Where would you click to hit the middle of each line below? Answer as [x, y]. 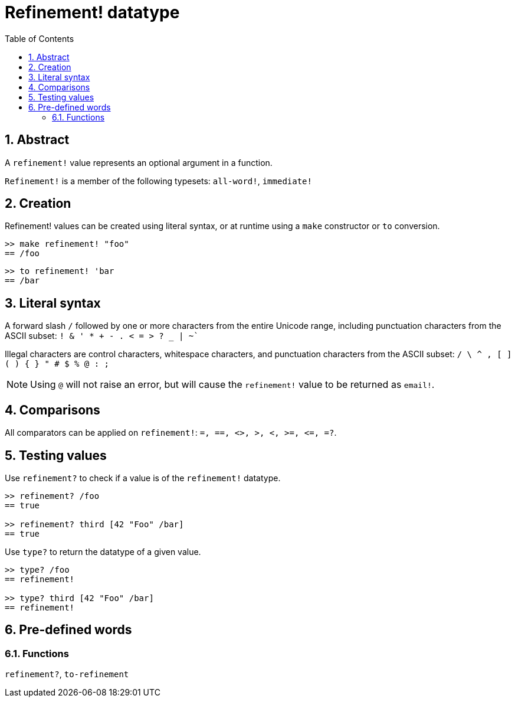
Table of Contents [40, 38]
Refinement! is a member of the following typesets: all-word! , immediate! [158, 181]
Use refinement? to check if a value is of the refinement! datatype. [143, 478]
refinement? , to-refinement [67, 674]
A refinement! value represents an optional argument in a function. [139, 162]
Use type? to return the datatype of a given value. [103, 551]
